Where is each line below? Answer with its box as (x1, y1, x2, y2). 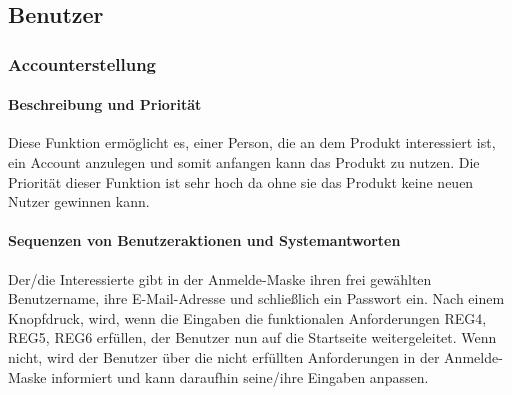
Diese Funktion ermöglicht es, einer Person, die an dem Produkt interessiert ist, (8, 132, 496, 153)
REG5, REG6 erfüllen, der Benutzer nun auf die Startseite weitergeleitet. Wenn (8, 327, 497, 348)
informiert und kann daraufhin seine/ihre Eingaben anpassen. (51, 366, 429, 387)
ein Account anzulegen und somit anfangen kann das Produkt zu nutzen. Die (8, 152, 480, 173)
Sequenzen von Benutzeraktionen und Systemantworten (8, 230, 401, 251)
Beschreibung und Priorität (8, 94, 202, 115)
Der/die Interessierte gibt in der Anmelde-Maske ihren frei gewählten (8, 268, 432, 289)
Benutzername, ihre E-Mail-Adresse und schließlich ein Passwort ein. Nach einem (8, 288, 505, 309)
